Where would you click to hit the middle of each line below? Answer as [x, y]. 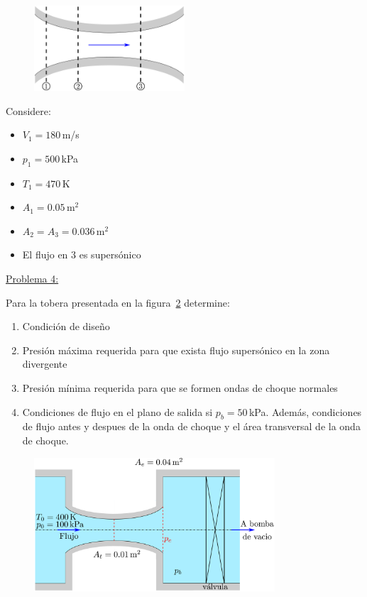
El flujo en [45, 254]
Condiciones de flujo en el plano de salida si [117, 411]
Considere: [28, 110]
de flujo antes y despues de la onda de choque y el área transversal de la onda [191, 426]
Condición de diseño [66, 326]
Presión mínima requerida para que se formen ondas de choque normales [180, 388]
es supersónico [110, 254]
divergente [45, 364]
